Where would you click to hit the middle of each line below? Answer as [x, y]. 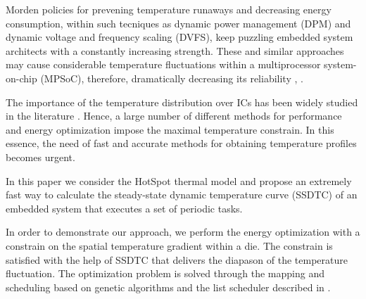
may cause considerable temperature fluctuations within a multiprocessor [163, 64]
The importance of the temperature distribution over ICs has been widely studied [182, 102]
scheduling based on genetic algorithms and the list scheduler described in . [168, 287]
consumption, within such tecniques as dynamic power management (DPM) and [178, 23]
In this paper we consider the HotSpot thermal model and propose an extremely [179, 180]
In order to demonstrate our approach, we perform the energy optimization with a [183, 232]
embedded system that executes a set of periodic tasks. [124, 208]
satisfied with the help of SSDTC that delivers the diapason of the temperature [177, 259]
